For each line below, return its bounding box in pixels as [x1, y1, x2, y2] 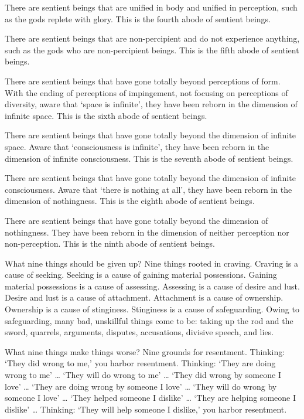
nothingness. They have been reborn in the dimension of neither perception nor [5, 226, 289, 238]
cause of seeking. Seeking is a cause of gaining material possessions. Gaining [5, 268, 277, 281]
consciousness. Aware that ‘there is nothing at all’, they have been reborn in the [5, 183, 292, 195]
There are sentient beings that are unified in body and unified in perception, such [5, 1, 298, 13]
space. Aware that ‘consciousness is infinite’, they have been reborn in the [5, 140, 269, 152]
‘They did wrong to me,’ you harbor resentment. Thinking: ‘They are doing [5, 357, 276, 369]
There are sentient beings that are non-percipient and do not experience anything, [5, 32, 300, 45]
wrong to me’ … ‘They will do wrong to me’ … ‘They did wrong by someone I [5, 369, 281, 381]
